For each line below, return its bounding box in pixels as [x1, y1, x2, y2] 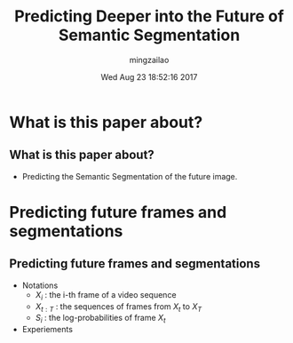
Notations [21, 280, 59, 291]
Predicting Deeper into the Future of [14, 6, 284, 27]
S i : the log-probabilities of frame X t [35, 313, 166, 325]
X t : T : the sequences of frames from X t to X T [35, 300, 202, 314]
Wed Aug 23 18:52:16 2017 [100, 71, 198, 82]
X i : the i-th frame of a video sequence [35, 289, 177, 302]
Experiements [21, 324, 74, 335]
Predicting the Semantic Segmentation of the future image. [21, 171, 238, 181]
